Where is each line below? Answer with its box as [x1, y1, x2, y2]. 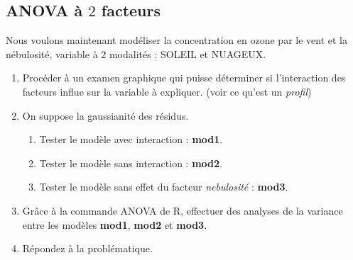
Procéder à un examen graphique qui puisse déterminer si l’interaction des [22, 70, 346, 85]
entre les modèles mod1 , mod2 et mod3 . [22, 217, 207, 232]
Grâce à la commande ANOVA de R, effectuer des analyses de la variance [22, 203, 343, 217]
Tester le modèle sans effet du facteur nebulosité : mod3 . [39, 179, 288, 194]
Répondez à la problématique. [22, 241, 153, 256]
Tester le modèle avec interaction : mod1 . [39, 132, 223, 147]
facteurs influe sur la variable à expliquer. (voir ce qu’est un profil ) [22, 84, 312, 98]
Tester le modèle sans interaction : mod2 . [39, 155, 222, 170]
